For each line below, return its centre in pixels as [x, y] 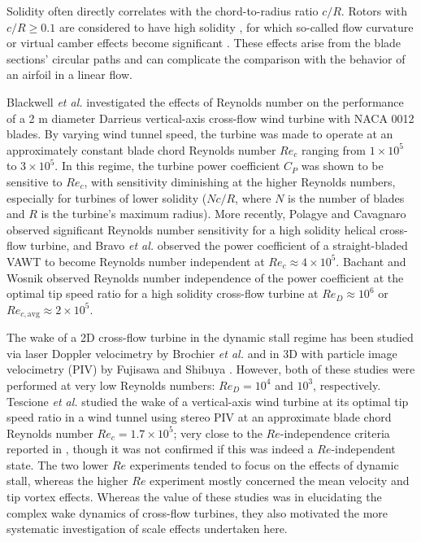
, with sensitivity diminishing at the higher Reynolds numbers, [240, 181]
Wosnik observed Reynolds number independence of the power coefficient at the [205, 277]
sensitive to [35, 181]
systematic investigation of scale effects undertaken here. [147, 529]
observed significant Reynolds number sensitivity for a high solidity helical [191, 229]
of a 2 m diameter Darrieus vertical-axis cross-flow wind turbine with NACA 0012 [210, 118]
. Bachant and [371, 261]
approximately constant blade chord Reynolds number [141, 149]
